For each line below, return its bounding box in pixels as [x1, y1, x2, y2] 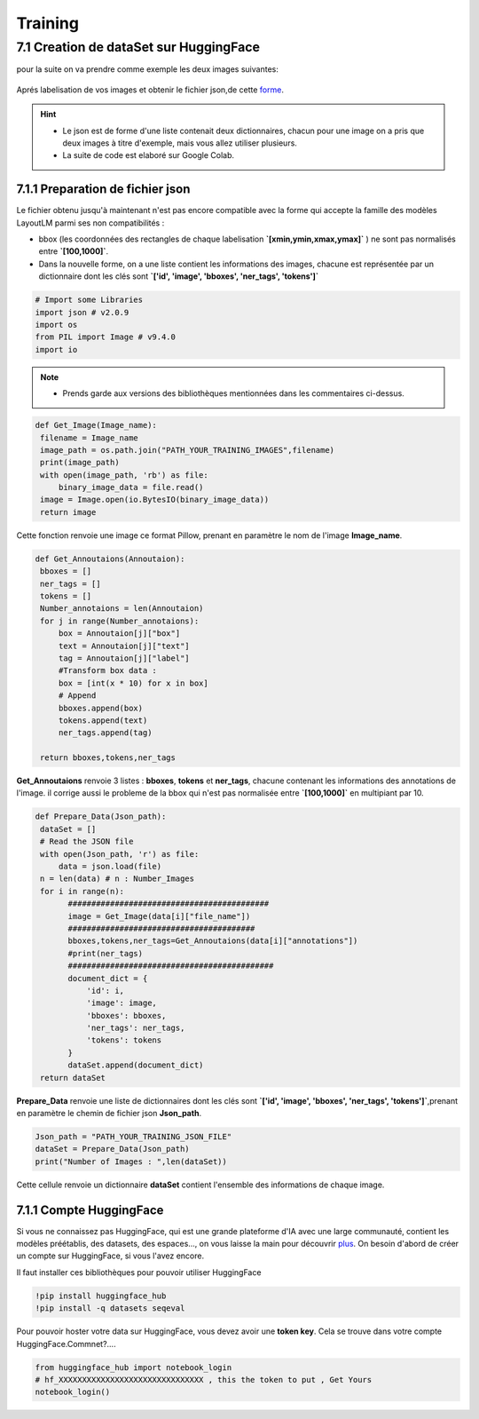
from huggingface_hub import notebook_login [35, 1362, 232, 1372]
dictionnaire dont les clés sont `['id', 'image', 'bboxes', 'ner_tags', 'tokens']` [38, 271, 319, 281]
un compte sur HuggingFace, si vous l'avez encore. [16, 1250, 204, 1261]
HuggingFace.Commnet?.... [16, 1338, 116, 1349]
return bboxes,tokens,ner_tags [40, 753, 177, 763]
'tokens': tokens [86, 1035, 162, 1045]
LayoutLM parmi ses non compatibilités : [16, 218, 165, 228]
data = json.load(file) [58, 861, 162, 871]
